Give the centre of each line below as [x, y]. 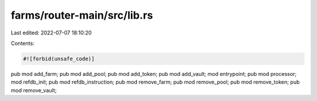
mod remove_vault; [34, 90]
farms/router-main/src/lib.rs [82, 15]
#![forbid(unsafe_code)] [59, 59]
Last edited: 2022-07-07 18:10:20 [51, 33]
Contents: [23, 43]
